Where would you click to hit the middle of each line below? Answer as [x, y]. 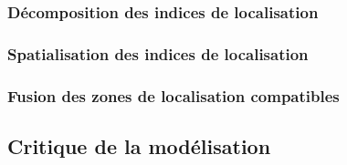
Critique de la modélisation [139, 145]
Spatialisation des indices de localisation [158, 53]
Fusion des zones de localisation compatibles [173, 95]
